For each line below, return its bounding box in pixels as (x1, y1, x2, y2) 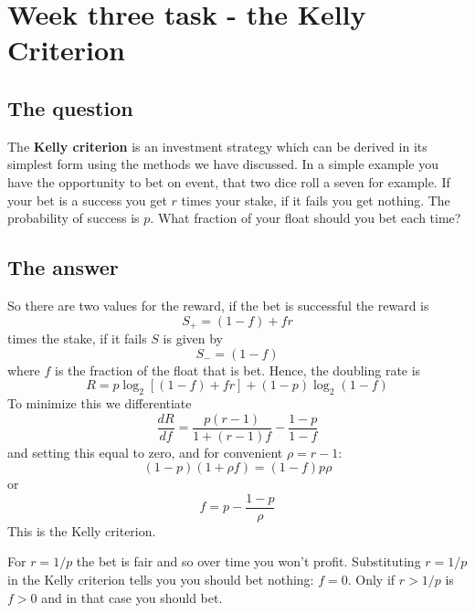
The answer (7, 253, 119, 281)
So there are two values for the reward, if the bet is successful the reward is (7, 295, 429, 314)
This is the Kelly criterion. (7, 521, 156, 540)
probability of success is (7, 208, 140, 227)
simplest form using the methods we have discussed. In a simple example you (7, 154, 438, 174)
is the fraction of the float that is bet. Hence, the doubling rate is (55, 360, 421, 379)
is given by (163, 328, 223, 347)
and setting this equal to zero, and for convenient (7, 442, 283, 461)
